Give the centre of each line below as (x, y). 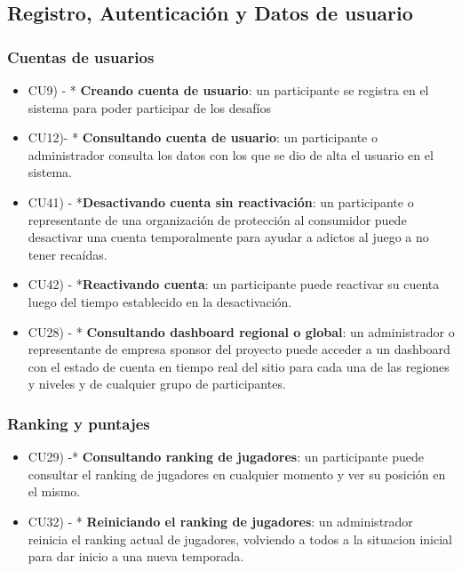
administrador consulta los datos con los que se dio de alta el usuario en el (231, 154)
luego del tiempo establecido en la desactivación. (160, 301)
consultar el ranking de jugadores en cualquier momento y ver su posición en (237, 474)
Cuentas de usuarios (81, 56)
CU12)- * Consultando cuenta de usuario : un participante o (203, 137)
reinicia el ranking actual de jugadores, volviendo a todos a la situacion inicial (240, 539)
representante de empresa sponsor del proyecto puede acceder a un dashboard (239, 349)
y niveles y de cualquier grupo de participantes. (157, 384)
